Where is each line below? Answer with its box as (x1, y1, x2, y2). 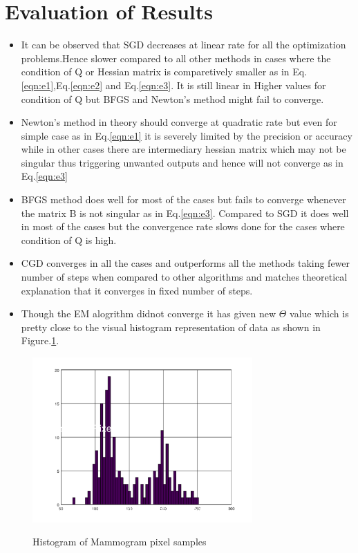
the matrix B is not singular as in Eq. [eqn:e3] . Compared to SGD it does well (21, 205, 349, 220)
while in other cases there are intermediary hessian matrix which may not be (21, 142, 346, 156)
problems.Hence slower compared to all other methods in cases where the (21, 50, 331, 65)
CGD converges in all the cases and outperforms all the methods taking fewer (21, 256, 350, 270)
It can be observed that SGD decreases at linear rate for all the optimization (21, 37, 346, 52)
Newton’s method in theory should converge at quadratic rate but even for (21, 115, 337, 129)
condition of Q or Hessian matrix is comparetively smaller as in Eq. (21, 64, 308, 79)
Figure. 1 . (21, 333, 59, 348)
